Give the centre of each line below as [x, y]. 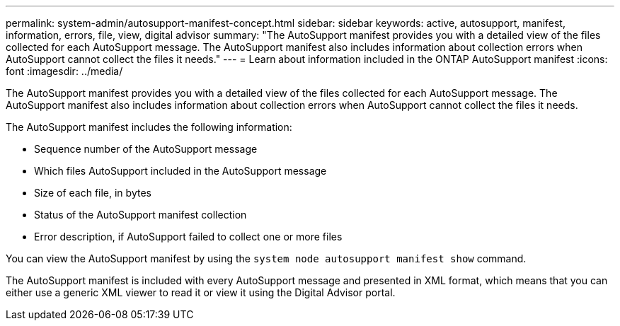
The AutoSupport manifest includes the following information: [149, 127]
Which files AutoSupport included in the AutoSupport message [180, 171]
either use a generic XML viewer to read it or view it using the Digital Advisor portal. [201, 292]
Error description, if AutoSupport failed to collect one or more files [188, 237]
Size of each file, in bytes [93, 193]
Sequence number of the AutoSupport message [146, 149]
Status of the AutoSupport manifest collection [140, 215]
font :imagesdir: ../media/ [64, 71]
